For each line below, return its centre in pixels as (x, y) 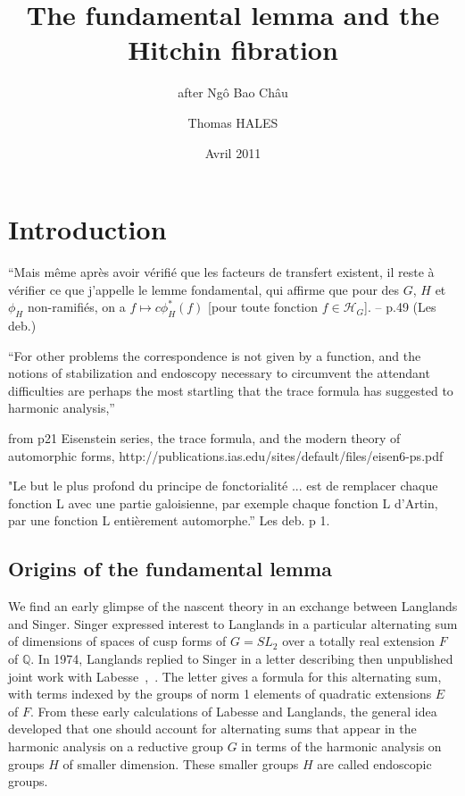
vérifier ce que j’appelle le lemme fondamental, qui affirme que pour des (204, 289)
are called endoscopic (374, 763)
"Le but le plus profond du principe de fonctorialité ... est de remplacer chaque (223, 486)
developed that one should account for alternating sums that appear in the (212, 729)
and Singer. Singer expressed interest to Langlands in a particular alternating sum (233, 623)
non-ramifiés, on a (76, 307)
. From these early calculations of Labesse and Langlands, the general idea (233, 711)
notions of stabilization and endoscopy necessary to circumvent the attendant (219, 373)
